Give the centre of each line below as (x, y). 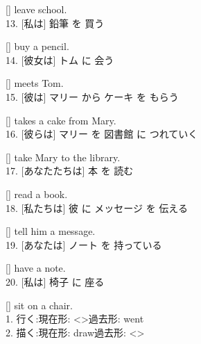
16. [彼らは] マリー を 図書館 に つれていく (102, 134)
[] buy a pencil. (37, 46)
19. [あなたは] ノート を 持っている (84, 244)
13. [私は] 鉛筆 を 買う (55, 23)
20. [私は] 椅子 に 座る (55, 281)
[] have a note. (36, 268)
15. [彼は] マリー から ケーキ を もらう (92, 96)
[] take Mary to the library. (63, 157)
